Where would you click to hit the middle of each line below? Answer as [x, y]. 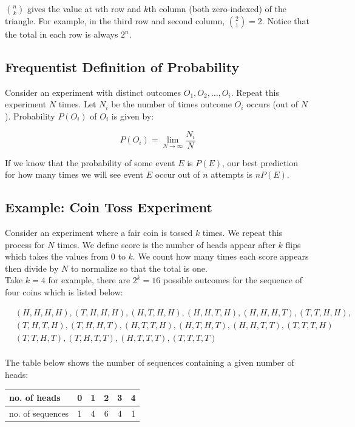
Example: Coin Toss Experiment [109, 207]
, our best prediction [260, 162]
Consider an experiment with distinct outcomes [93, 92]
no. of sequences [39, 413]
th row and [121, 8]
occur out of [177, 174]
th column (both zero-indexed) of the [217, 8]
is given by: [133, 116]
